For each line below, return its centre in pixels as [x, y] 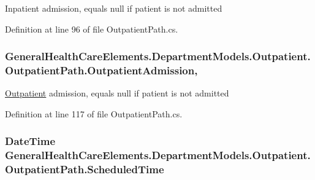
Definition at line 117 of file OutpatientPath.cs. [94, 113]
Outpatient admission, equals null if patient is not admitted [117, 93]
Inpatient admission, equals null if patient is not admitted [114, 8]
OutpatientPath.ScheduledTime [85, 169]
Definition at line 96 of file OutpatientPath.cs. [92, 29]
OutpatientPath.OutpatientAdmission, [101, 70]
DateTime [30, 141]
